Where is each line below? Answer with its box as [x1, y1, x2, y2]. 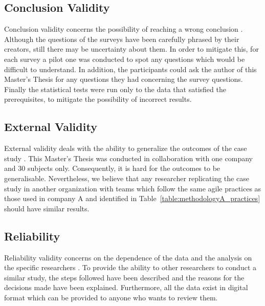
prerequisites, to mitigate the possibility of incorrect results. [4, 94, 192, 104]
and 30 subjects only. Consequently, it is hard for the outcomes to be [4, 163, 220, 173]
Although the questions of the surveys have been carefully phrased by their [4, 33, 239, 44]
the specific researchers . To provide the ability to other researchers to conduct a [4, 262, 256, 273]
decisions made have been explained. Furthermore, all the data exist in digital [4, 282, 248, 293]
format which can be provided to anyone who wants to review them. [4, 292, 218, 302]
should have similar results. [4, 203, 90, 213]
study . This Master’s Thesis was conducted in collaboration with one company [4, 152, 253, 163]
